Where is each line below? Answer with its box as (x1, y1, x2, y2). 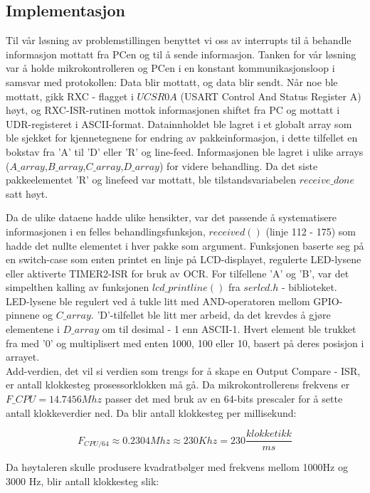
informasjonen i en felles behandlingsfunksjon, (6, 223, 206, 238)
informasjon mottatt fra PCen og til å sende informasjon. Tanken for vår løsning (6, 46, 356, 61)
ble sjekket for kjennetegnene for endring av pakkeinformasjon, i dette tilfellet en (6, 130, 358, 145)
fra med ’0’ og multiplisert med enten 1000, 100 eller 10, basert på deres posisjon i (6, 335, 364, 350)
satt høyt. (6, 186, 48, 201)
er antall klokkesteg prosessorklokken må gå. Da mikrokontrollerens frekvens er (6, 377, 350, 392)
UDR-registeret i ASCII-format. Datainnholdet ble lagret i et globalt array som (6, 116, 352, 131)
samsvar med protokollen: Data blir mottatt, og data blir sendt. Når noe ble (6, 74, 338, 89)
